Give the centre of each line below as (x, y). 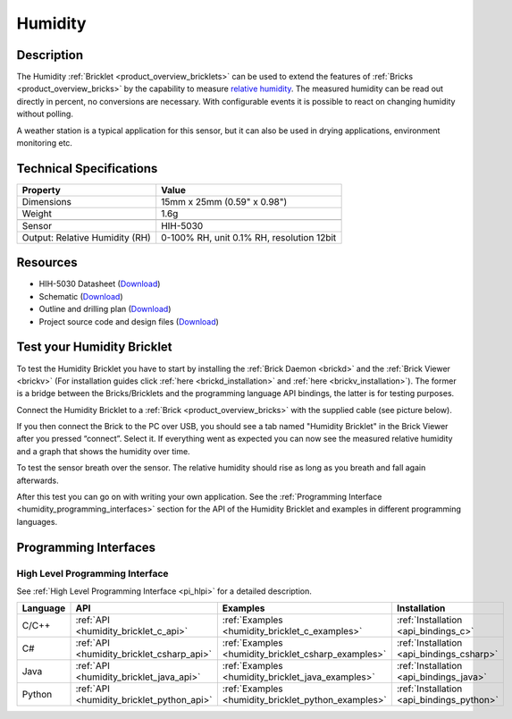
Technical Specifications (87, 169)
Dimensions (46, 201)
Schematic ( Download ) (81, 296)
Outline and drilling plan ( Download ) (105, 309)
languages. (37, 521)
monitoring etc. (45, 143)
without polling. (45, 114)
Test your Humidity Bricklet (95, 347)
